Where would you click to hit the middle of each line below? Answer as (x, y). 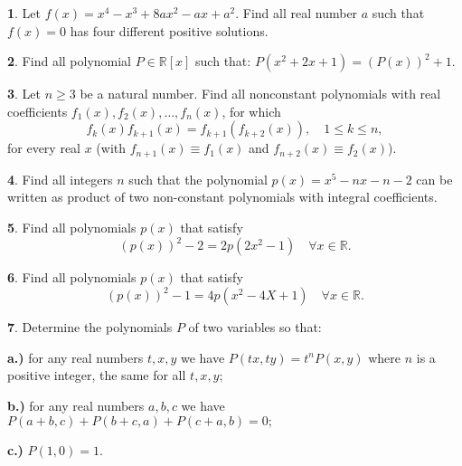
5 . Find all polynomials (72, 228)
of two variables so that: (255, 327)
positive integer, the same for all (97, 375)
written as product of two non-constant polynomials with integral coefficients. (222, 197)
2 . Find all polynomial (70, 61)
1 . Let (24, 13)
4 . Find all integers (60, 179)
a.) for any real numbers (75, 357)
